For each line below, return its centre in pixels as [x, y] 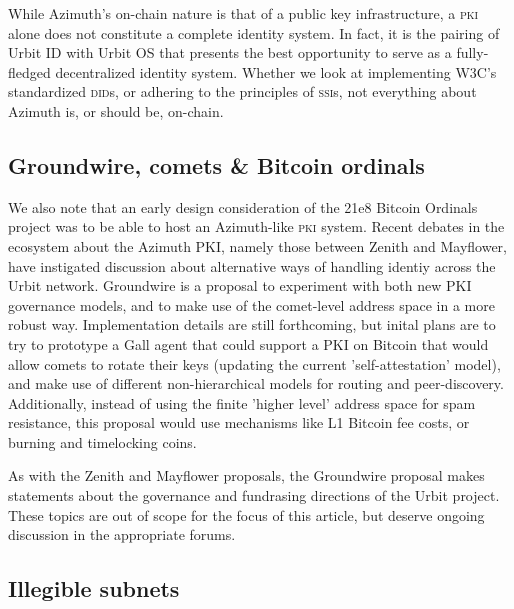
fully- [472, 52]
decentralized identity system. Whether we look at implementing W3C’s [276, 71]
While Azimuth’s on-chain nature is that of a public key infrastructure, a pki [243, 13]
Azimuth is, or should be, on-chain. [116, 110]
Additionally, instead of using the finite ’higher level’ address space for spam [242, 402]
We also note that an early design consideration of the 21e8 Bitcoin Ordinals [243, 206]
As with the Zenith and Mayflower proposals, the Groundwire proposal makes [246, 475]
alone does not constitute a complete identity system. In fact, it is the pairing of [254, 32]
